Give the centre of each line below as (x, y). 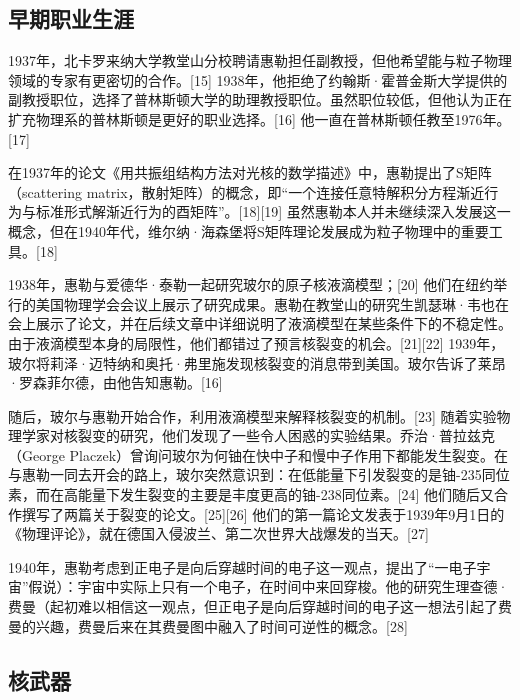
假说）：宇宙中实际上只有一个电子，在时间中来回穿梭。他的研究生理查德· (268, 586)
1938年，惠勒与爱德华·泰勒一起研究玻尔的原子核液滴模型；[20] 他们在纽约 (251, 284)
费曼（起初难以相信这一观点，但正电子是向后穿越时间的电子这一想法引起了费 (260, 606)
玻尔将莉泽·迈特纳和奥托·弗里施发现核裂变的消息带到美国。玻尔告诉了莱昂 (257, 362)
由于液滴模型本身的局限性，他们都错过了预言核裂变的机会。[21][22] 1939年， (256, 342)
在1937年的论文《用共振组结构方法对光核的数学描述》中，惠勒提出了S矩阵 (250, 172)
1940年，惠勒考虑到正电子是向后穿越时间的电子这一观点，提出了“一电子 (242, 566)
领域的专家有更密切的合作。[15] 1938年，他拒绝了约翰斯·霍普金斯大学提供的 (258, 79)
